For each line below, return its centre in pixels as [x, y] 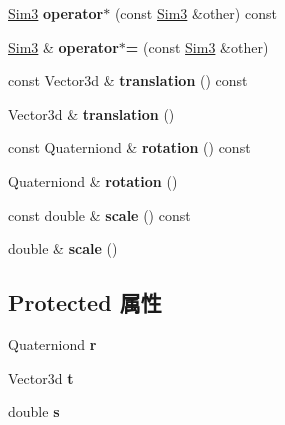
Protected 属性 [85, 302]
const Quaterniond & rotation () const [129, 147]
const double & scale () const [99, 214]
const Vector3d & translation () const [128, 80]
